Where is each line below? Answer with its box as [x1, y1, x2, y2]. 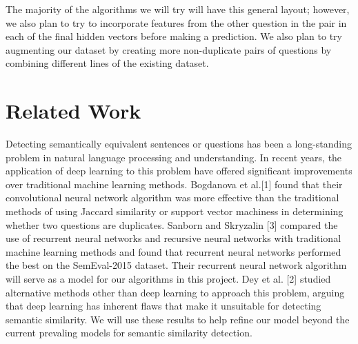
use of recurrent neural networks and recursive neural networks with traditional [6, 231, 341, 245]
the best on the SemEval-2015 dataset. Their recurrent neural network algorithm [6, 258, 347, 272]
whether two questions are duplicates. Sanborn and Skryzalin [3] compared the [6, 217, 338, 232]
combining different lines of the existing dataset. [6, 56, 209, 70]
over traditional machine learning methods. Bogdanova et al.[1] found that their [6, 176, 343, 191]
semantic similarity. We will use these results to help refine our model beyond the [6, 312, 350, 326]
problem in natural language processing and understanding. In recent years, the [6, 150, 342, 164]
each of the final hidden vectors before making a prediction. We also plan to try [6, 29, 342, 43]
